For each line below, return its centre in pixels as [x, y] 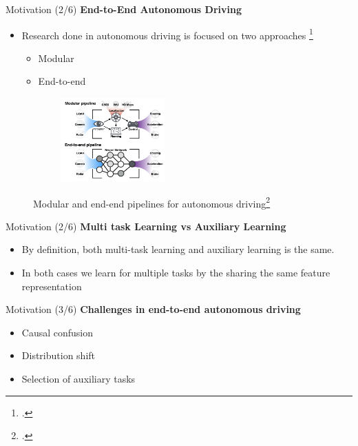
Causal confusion [57, 332]
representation [52, 286]
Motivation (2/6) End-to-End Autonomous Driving [124, 9]
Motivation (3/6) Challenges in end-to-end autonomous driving [153, 309]
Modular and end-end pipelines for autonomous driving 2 [152, 202]
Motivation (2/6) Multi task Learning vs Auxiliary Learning [146, 226]
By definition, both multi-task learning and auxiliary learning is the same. [178, 249]
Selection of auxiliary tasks [78, 378]
